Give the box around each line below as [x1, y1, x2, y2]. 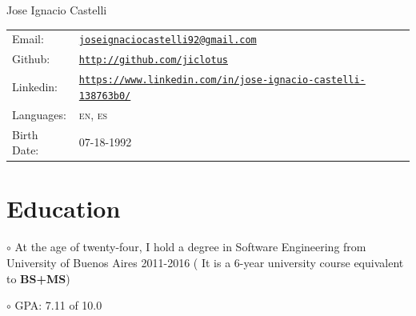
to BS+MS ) [6, 270, 70, 286]
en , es [78, 106, 108, 122]
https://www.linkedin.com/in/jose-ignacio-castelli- [78, 74, 366, 86]
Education [6, 192, 121, 225]
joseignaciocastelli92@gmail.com [78, 34, 257, 46]
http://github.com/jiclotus [78, 54, 228, 66]
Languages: [12, 106, 66, 122]
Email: [12, 30, 44, 47]
